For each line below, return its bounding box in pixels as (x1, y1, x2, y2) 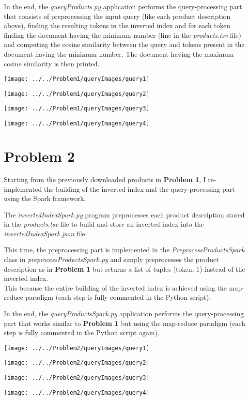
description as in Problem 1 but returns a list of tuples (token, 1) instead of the (4, 263, 245, 274)
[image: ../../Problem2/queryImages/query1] (4, 344, 150, 352)
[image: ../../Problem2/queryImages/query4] (4, 389, 150, 396)
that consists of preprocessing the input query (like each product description (4, 11, 231, 21)
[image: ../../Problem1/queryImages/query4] (4, 120, 150, 127)
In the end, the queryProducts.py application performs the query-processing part (4, 1, 242, 11)
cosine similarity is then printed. (4, 58, 100, 68)
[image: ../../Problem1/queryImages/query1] (4, 76, 150, 83)
